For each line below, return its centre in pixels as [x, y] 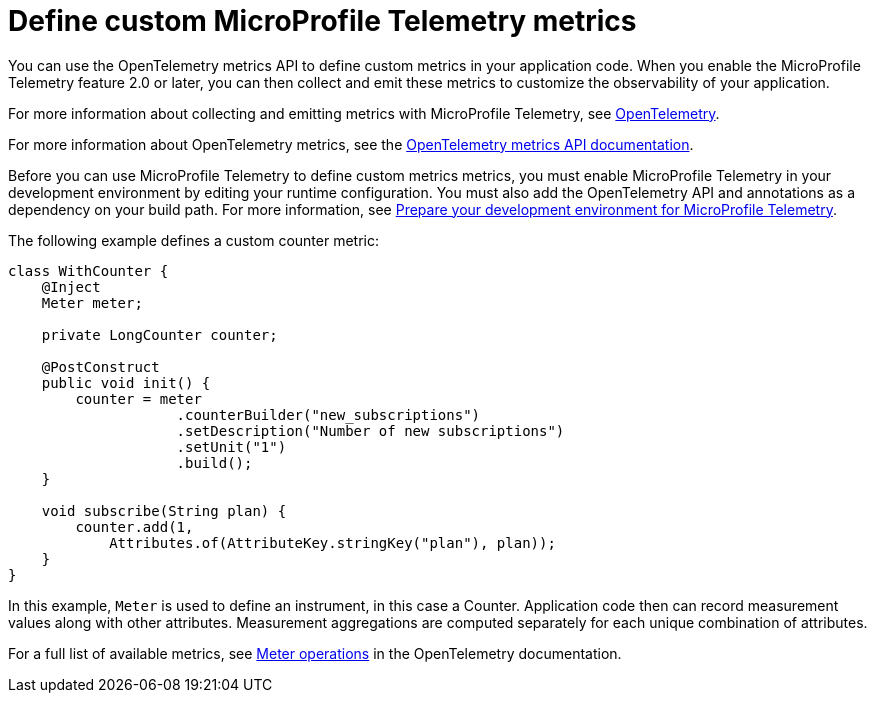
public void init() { [126, 382]
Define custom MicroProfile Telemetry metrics [322, 21]
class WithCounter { [88, 270]
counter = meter [138, 398]
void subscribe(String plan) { [164, 510]
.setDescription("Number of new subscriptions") [370, 430]
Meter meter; [92, 302]
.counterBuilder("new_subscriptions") [328, 414]
